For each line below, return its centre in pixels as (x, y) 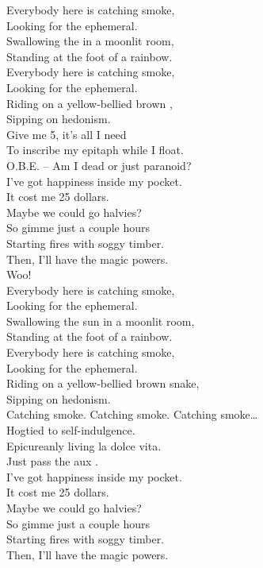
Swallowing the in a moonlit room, (90, 41)
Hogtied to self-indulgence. (71, 430)
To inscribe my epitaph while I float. (95, 150)
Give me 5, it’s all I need (67, 134)
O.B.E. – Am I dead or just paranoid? (99, 165)
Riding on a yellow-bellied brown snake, (103, 383)
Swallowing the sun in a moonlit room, (101, 321)
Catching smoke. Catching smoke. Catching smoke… (132, 414)
